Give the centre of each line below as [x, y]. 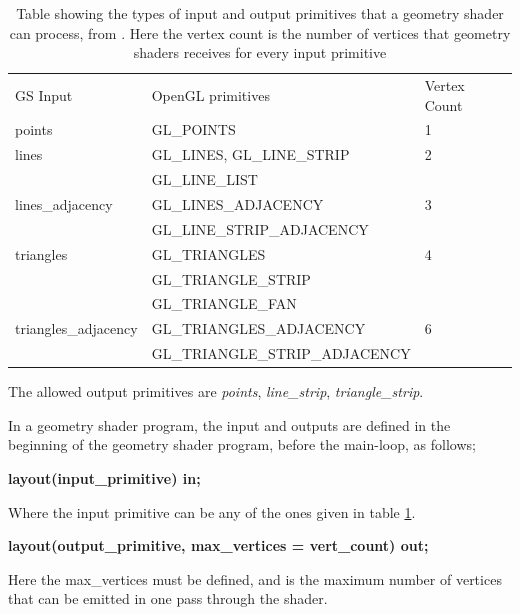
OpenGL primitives [210, 94]
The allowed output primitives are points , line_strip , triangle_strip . [216, 391]
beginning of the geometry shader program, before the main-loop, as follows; [242, 444]
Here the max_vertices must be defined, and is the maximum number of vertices [255, 578]
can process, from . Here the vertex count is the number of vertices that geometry [260, 32]
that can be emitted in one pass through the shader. [168, 598]
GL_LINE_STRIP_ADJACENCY [260, 228]
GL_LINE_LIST [204, 179]
